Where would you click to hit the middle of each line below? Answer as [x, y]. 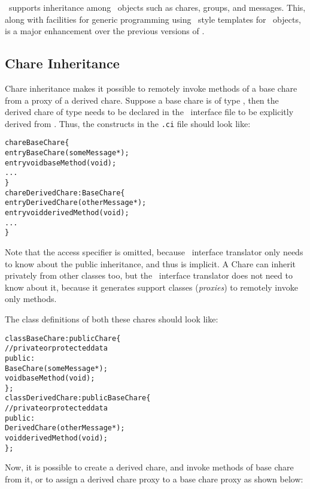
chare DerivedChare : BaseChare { [65, 193]
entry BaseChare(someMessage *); [67, 153]
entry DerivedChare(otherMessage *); [76, 203]
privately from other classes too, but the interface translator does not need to [149, 275]
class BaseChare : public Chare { [63, 338]
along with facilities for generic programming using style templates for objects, [153, 19]
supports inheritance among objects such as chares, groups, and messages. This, [157, 7]
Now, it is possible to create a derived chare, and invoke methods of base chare [149, 467]
